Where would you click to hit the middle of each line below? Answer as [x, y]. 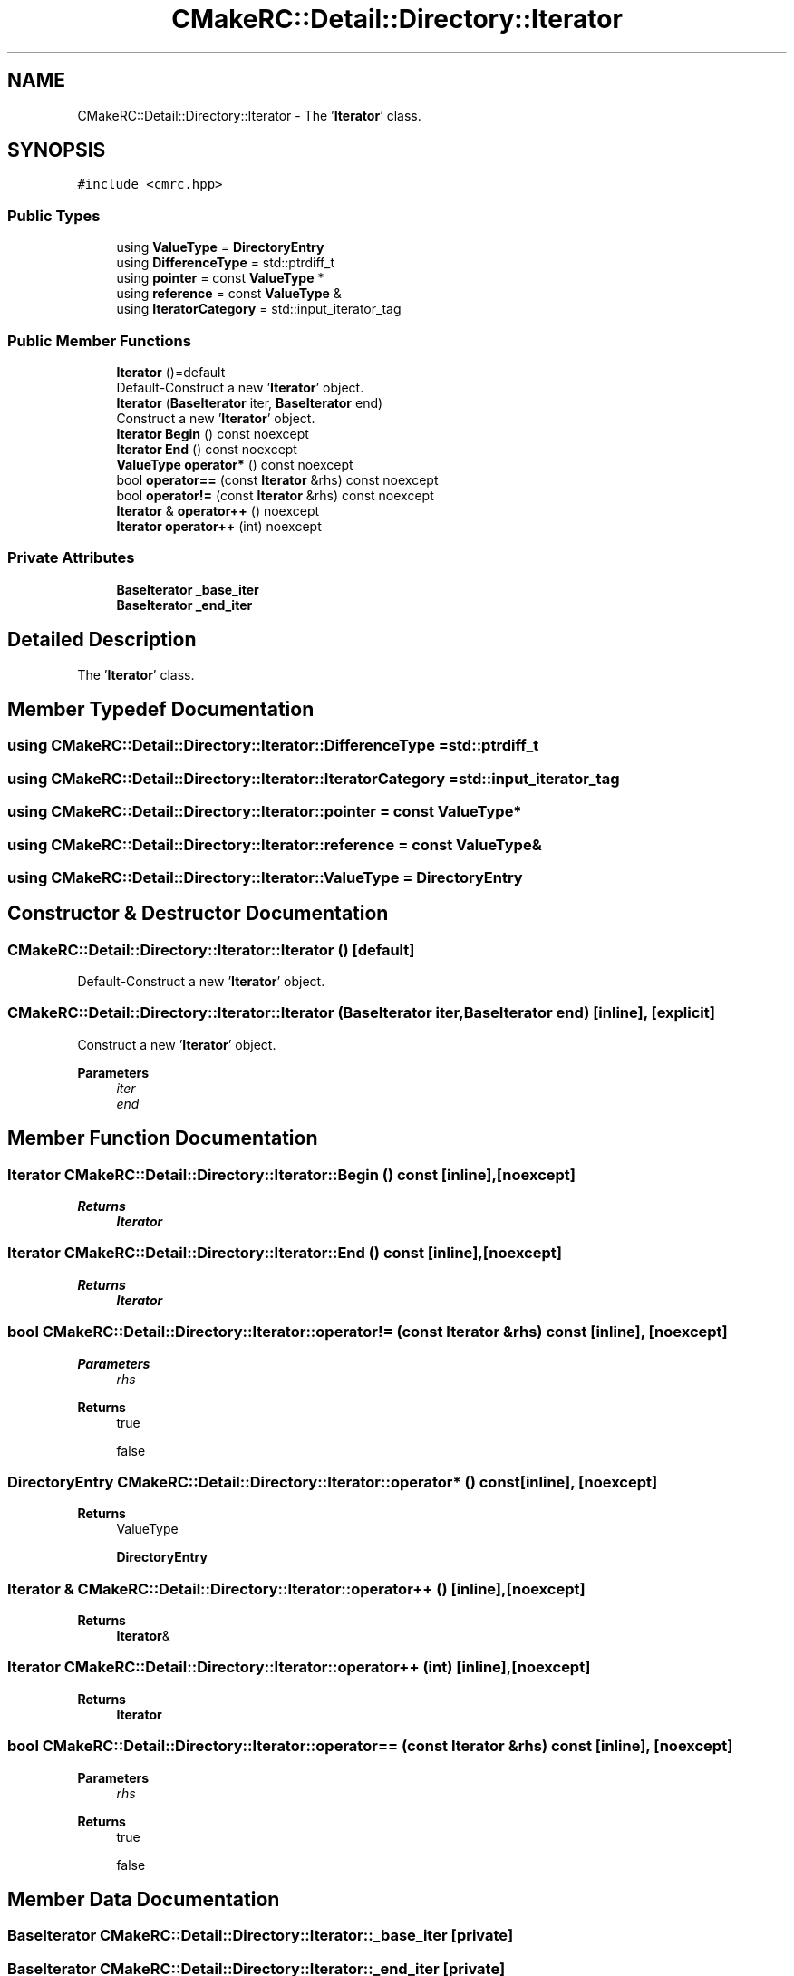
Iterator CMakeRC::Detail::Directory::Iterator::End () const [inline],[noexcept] [285, 1253]
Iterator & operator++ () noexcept [218, 510]
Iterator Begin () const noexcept [213, 433]
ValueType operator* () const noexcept [235, 464]
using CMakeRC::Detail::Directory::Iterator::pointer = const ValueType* [265, 812]
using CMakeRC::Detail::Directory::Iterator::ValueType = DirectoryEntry [265, 877]
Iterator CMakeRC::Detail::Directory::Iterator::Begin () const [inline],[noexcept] [291, 1174]
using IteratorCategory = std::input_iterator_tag [259, 309]
